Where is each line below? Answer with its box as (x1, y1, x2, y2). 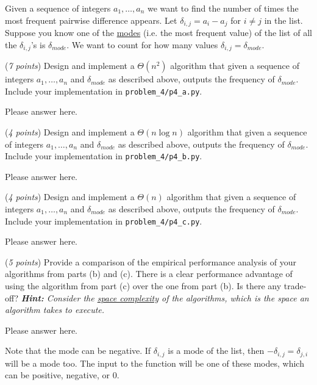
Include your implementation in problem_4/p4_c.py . (5, 214, 202, 227)
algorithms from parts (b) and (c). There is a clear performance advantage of (5, 267, 293, 280)
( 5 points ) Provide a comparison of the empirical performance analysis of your (5, 255, 296, 268)
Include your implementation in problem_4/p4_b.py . (5, 149, 202, 162)
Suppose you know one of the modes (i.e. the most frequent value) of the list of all (5, 26, 312, 39)
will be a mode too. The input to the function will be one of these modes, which (5, 356, 304, 369)
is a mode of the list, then (168, 344, 265, 357)
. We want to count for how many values (66, 38, 218, 51)
